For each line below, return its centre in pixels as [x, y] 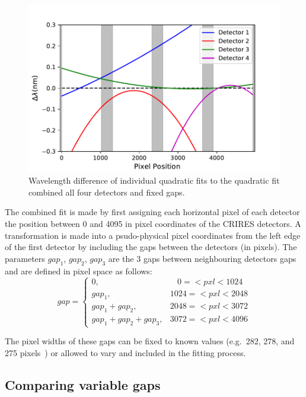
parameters [25, 258]
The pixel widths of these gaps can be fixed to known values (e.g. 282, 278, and [150, 341]
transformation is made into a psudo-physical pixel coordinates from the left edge [153, 235]
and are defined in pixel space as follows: [79, 270]
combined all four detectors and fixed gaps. [107, 192]
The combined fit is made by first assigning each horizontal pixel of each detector [152, 212]
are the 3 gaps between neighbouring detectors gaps [202, 258]
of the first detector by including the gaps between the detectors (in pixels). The [151, 247]
